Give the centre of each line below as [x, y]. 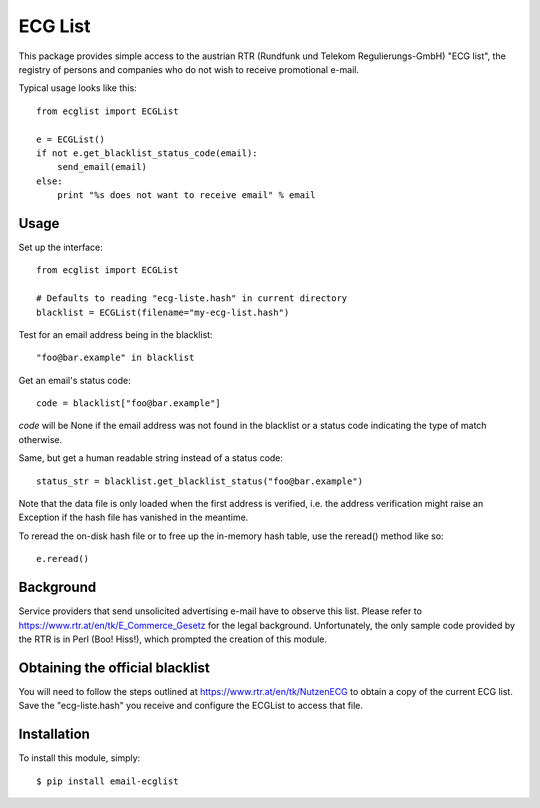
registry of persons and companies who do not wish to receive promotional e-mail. [189, 69]
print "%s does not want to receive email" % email [186, 195]
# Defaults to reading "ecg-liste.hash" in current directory [192, 298]
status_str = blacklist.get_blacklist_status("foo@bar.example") [200, 481]
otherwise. [40, 439]
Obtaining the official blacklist [114, 667]
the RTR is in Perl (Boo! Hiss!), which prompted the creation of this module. [173, 639]
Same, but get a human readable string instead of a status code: [151, 458]
